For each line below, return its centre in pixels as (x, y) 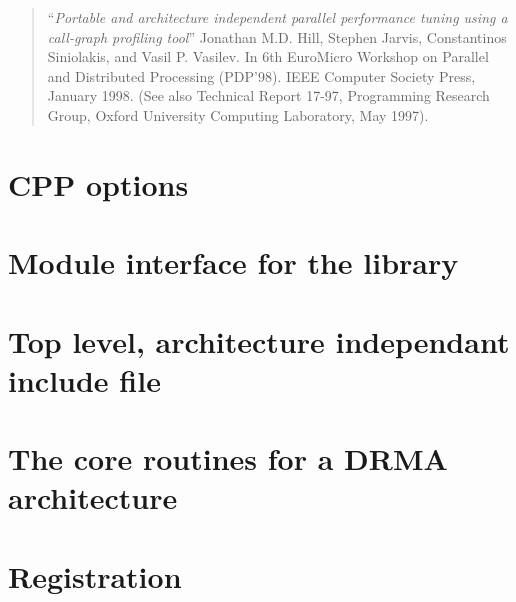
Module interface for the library (233, 262)
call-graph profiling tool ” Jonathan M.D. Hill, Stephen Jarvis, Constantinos (277, 36)
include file (84, 379)
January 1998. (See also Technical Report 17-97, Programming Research (268, 95)
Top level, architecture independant (259, 340)
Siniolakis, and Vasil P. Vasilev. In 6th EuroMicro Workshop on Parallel (268, 56)
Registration (95, 575)
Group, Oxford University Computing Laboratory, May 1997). (238, 114)
